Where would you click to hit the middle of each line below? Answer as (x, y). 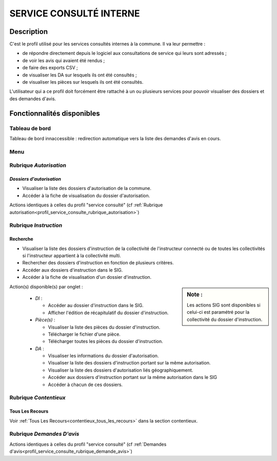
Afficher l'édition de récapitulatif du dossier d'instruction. (108, 313)
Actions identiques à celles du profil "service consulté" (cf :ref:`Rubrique (86, 205)
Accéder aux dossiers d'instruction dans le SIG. (73, 270)
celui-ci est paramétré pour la (218, 312)
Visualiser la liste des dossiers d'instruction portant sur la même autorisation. (129, 363)
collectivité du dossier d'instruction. (225, 319)
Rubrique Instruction (36, 225)
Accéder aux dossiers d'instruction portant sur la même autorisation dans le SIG (133, 377)
